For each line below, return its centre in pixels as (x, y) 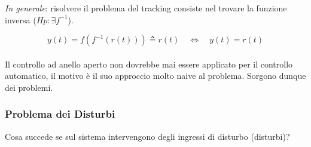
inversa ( (21, 19)
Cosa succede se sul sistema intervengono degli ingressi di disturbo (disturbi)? (147, 136)
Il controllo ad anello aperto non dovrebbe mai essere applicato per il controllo (149, 64)
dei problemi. (29, 87)
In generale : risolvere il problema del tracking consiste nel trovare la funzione (146, 8)
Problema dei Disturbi (60, 114)
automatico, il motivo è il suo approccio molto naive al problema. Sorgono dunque (155, 76)
